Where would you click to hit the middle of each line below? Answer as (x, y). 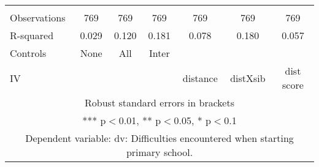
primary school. (159, 152)
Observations (38, 17)
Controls (28, 53)
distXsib (248, 78)
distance (200, 78)
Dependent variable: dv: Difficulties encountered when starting (159, 138)
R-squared (32, 35)
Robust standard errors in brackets (159, 102)
